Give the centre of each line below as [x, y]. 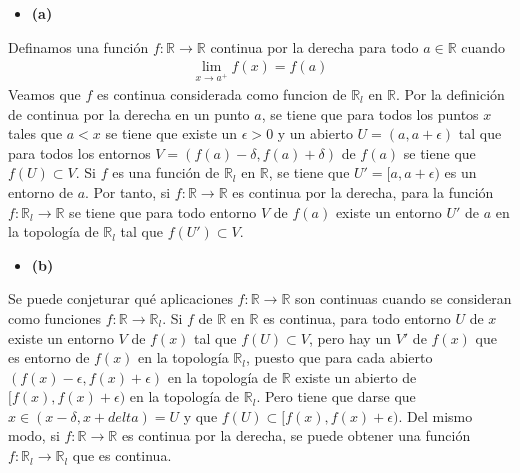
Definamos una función [78, 46]
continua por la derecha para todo [314, 46]
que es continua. [122, 455]
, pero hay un [349, 337]
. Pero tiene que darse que [336, 396]
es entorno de [49, 357]
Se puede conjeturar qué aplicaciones [120, 298]
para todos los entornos [79, 152]
